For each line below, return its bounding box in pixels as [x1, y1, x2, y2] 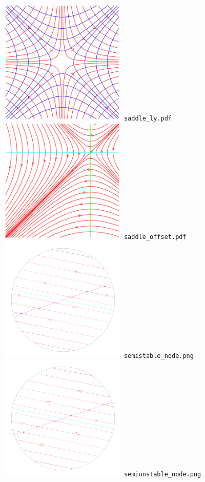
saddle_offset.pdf [124, 233, 187, 241]
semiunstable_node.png [124, 471, 201, 478]
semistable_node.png [124, 352, 194, 359]
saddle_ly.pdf [124, 114, 172, 122]
